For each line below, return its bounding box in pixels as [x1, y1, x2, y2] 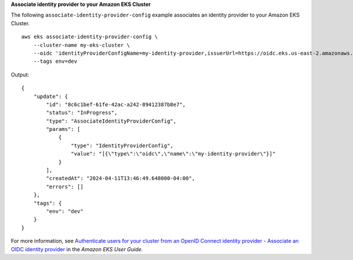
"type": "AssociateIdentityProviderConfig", [46, 117, 176, 124]
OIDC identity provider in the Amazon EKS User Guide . [11, 245, 144, 252]
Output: [11, 71, 29, 78]
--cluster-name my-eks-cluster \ [33, 42, 131, 48]
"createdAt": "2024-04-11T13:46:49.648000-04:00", [46, 175, 195, 182]
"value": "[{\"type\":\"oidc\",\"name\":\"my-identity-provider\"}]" [71, 150, 276, 157]
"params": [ [46, 126, 81, 133]
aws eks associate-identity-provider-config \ [21, 33, 158, 40]
